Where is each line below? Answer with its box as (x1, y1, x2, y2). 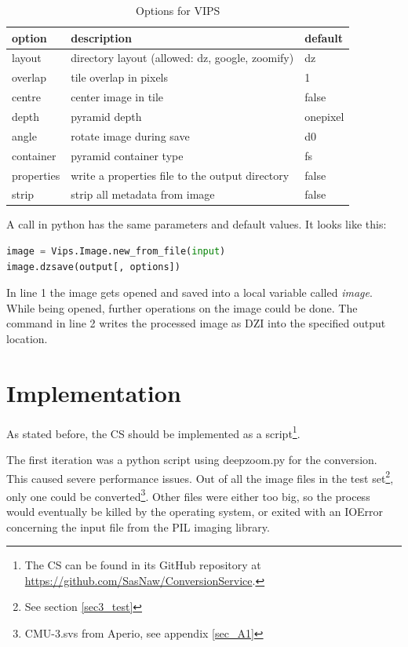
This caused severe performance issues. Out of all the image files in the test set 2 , (6, 467, 394, 486)
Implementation (6, 376, 181, 408)
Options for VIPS (136, 2, 220, 18)
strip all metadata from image (71, 186, 215, 203)
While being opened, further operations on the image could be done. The (6, 299, 358, 316)
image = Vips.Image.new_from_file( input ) (6, 246, 226, 258)
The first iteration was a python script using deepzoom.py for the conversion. (6, 451, 377, 467)
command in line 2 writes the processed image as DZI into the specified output (6, 315, 386, 331)
